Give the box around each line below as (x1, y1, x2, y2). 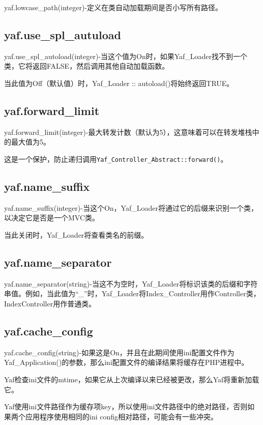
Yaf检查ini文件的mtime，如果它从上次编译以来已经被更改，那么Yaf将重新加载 (4, 374, 259, 384)
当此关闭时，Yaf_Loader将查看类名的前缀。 (4, 230, 149, 240)
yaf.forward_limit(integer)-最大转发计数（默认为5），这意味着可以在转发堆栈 (4, 126, 252, 137)
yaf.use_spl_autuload (4, 26, 121, 42)
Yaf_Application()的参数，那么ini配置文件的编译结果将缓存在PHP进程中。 (4, 357, 249, 367)
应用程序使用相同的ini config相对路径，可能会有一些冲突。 (25, 411, 218, 421)
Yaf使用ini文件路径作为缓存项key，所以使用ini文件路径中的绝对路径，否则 (4, 401, 248, 412)
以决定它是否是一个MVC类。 (4, 212, 100, 223)
